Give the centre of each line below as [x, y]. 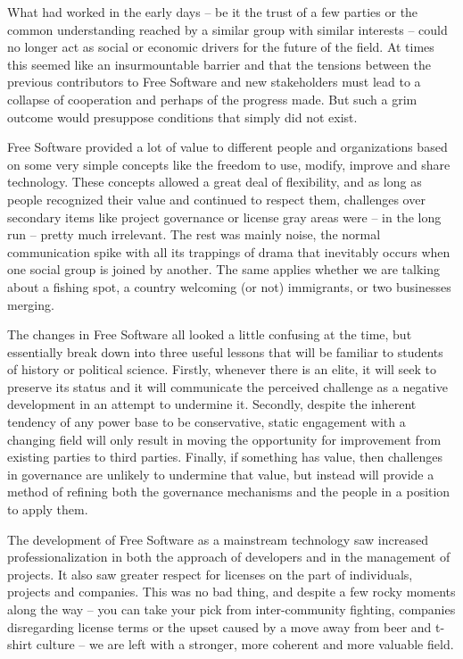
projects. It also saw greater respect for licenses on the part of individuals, [210, 574]
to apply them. [48, 509]
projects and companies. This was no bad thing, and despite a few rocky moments [231, 592]
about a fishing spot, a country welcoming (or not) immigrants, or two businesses [229, 286]
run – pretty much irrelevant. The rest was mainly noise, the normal [194, 234]
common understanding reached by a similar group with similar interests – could [227, 29]
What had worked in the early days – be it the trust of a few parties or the [213, 12]
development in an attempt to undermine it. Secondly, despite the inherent [212, 404]
